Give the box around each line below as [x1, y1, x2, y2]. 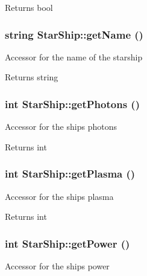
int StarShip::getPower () [5, 236, 130, 251]
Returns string [5, 71, 58, 83]
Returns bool [5, 1, 53, 13]
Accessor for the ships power [5, 260, 110, 272]
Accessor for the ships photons [5, 120, 117, 133]
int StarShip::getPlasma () [5, 166, 136, 181]
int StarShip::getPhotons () [5, 96, 140, 111]
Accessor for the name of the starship [5, 50, 143, 63]
